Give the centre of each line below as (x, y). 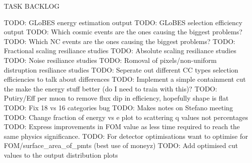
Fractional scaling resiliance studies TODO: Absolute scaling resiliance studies (120, 51)
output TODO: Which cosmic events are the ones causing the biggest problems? (123, 32)
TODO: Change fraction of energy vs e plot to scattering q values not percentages (126, 117)
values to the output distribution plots (61, 155)
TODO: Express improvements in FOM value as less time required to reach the (122, 126)
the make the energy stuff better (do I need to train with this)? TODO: (111, 88)
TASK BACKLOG (32, 6)
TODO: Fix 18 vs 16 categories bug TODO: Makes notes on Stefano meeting (118, 107)
